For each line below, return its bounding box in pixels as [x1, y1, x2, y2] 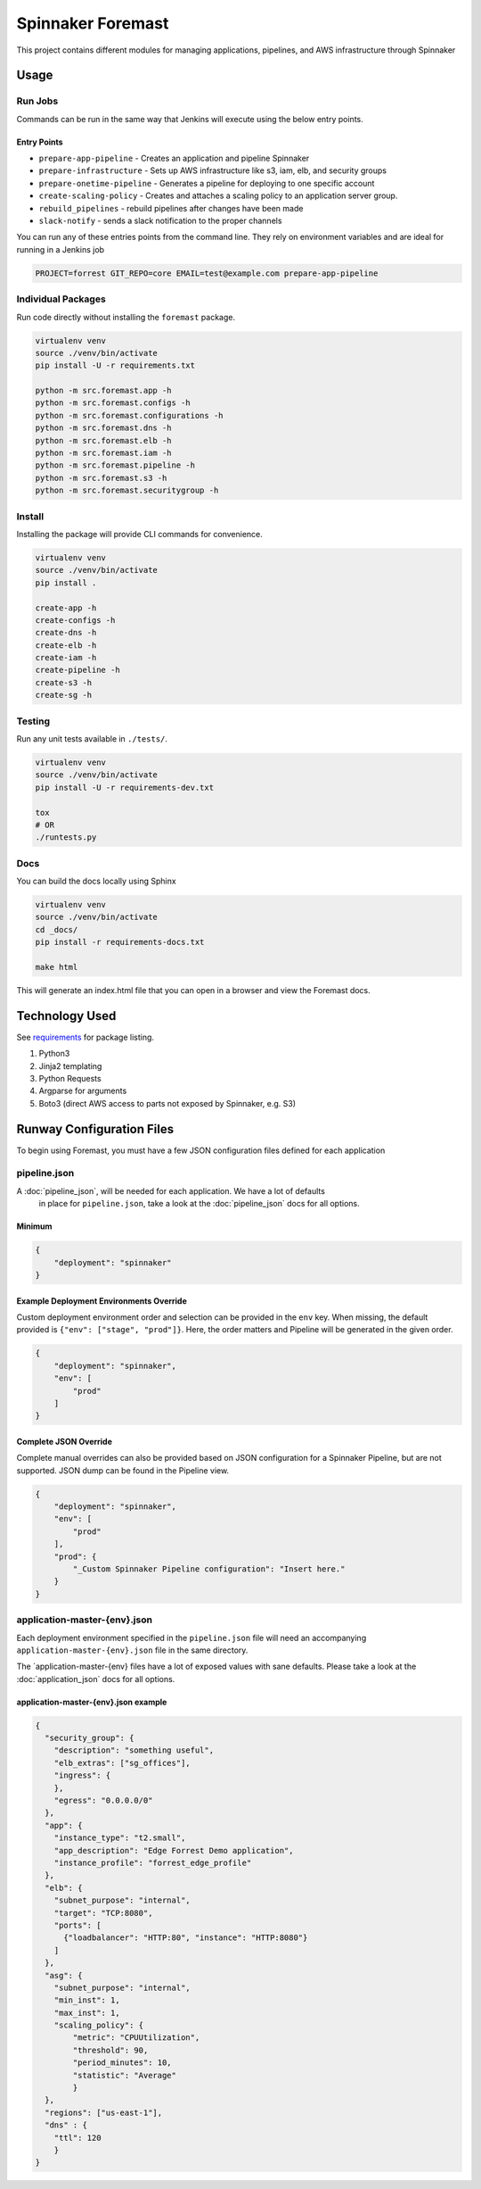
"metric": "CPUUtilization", [72, 2033, 200, 2043]
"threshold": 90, [72, 2044, 149, 2055]
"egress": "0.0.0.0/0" [53, 1795, 153, 1806]
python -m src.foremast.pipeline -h [35, 460, 196, 470]
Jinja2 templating [38, 1060, 102, 1071]
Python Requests [38, 1074, 102, 1084]
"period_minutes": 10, [72, 2058, 173, 2068]
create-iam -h [35, 652, 97, 663]
